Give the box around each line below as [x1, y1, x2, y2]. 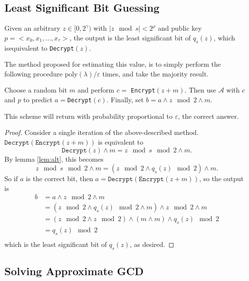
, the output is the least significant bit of [69, 32, 191, 42]
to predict [23, 94, 53, 105]
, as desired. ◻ [129, 239, 175, 249]
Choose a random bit [4, 85, 67, 95]
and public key [158, 23, 202, 33]
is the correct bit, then [26, 173, 93, 184]
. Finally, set [107, 94, 144, 105]
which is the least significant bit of [4, 239, 107, 249]
